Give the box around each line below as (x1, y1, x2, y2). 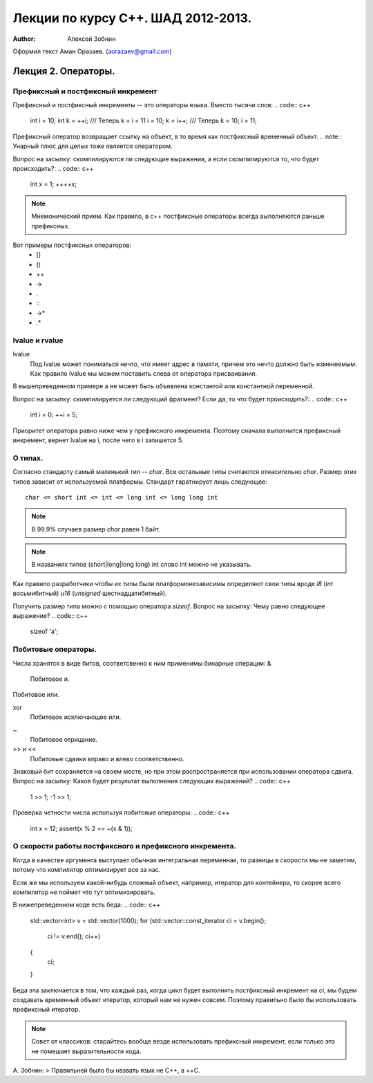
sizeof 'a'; (30, 627, 59, 636)
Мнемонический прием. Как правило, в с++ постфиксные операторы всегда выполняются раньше (31, 212, 325, 221)
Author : (12, 35, 36, 43)
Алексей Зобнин (67, 35, 116, 43)
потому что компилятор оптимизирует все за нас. (12, 866, 161, 874)
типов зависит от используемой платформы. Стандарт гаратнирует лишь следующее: (12, 477, 268, 486)
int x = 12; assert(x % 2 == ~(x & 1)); (30, 824, 133, 832)
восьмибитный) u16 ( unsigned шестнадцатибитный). (12, 589, 167, 598)
